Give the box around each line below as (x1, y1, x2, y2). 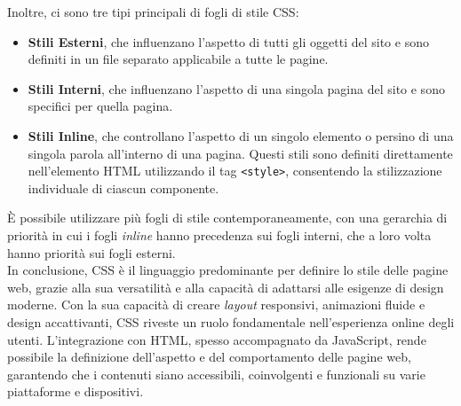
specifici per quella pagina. (28, 97, 173, 115)
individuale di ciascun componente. (28, 178, 219, 197)
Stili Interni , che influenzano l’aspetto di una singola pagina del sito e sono (28, 79, 445, 98)
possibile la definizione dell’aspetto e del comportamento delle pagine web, (7, 347, 411, 366)
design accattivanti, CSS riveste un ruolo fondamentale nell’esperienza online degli (7, 312, 455, 331)
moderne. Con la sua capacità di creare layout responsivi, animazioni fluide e (7, 295, 425, 314)
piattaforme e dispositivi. (7, 382, 144, 401)
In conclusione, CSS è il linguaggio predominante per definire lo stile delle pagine (7, 261, 449, 279)
